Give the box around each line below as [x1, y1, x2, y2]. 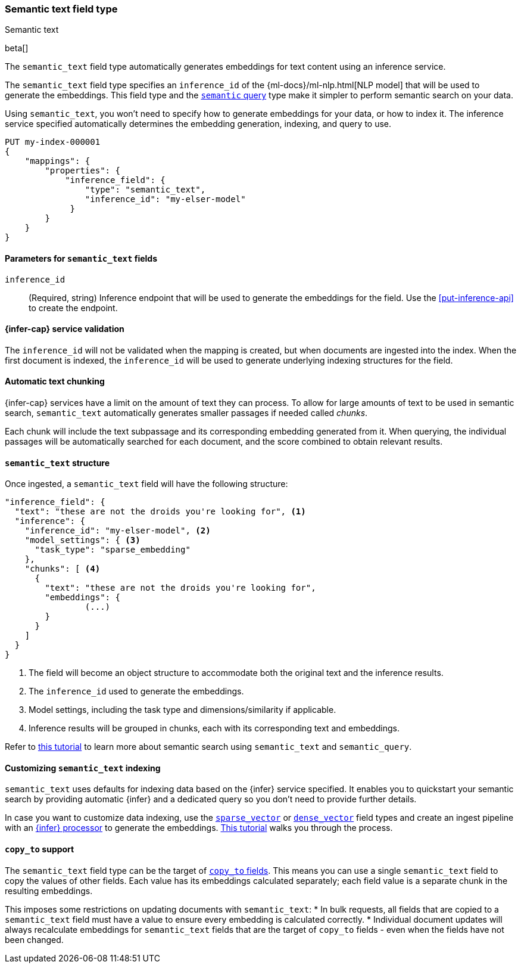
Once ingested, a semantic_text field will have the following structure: [5, 479, 288, 489]
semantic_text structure [5, 457, 110, 468]
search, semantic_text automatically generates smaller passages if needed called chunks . [5, 408, 368, 418]
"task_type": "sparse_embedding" [35, 545, 191, 555]
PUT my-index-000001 [5, 137, 101, 147]
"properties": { [45, 166, 120, 176]
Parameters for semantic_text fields [5, 253, 158, 263]
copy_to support [5, 844, 74, 855]
